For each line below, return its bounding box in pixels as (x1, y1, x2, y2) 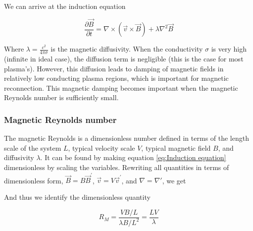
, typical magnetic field (141, 142, 211, 153)
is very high (211, 44, 247, 54)
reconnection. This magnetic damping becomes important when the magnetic (4, 82, 238, 93)
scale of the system (4, 142, 61, 153)
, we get (162, 175, 186, 185)
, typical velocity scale (68, 142, 135, 153)
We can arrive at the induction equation (4, 1, 126, 11)
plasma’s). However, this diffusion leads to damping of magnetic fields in (4, 63, 224, 73)
